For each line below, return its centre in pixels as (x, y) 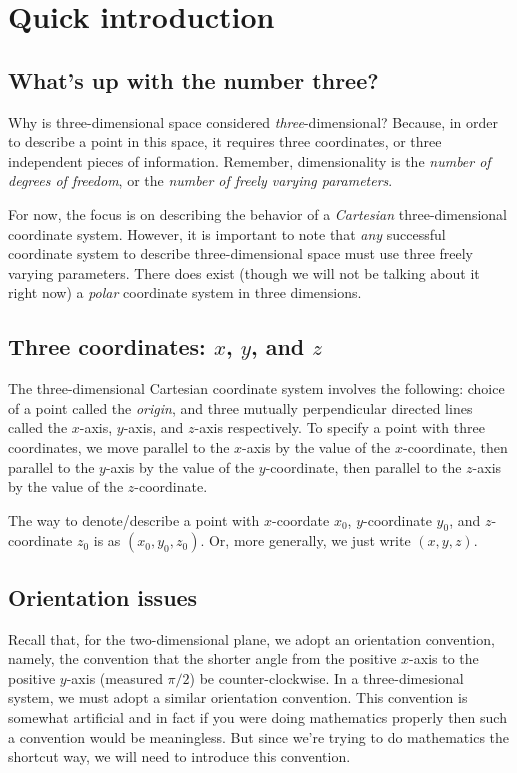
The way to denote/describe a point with (134, 519)
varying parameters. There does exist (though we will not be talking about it (244, 272)
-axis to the (444, 658)
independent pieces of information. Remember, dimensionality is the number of (249, 160)
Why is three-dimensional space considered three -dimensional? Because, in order (253, 121)
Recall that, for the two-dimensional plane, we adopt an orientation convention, (251, 638)
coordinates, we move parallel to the (119, 446)
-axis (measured (114, 677)
